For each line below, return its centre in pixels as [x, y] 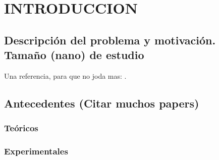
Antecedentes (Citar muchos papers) [102, 103]
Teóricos [21, 128]
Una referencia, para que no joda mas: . [65, 75]
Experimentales [36, 151]
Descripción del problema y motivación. [110, 40]
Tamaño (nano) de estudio [74, 55]
